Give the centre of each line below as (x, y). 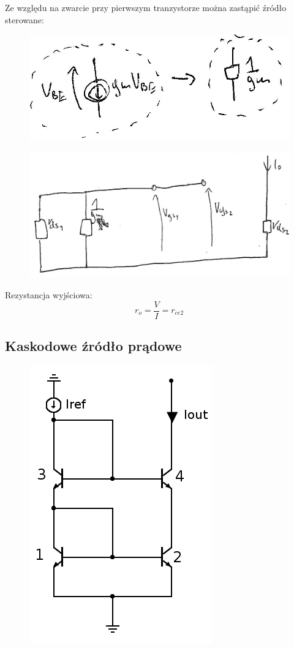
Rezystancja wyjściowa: (49, 294)
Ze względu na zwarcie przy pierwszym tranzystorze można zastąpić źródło (146, 7)
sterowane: (24, 19)
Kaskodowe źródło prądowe (93, 345)
